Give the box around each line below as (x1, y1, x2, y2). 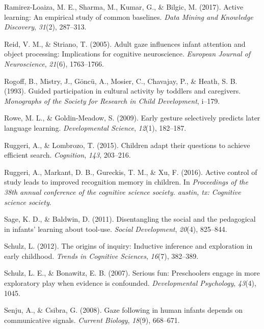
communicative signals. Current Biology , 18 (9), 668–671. (4, 314, 180, 325)
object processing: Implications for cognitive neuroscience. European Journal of (4, 48, 251, 59)
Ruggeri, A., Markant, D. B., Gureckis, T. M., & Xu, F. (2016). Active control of (4, 166, 257, 177)
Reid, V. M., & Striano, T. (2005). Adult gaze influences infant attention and (4, 38, 246, 49)
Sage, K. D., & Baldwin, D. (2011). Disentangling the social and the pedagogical (4, 214, 256, 224)
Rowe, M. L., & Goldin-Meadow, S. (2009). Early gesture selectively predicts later (4, 112, 260, 123)
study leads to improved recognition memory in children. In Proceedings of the (4, 176, 248, 187)
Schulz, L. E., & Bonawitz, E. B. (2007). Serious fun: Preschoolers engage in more (4, 267, 260, 278)
